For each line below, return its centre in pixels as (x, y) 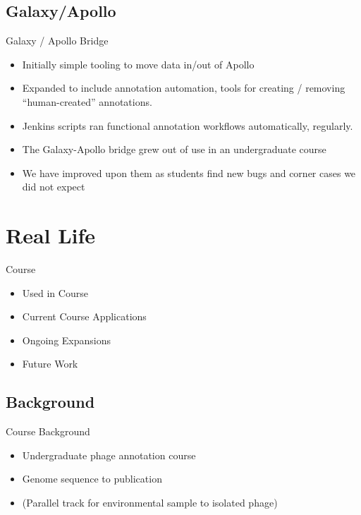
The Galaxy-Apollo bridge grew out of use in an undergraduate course (174, 149)
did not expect (54, 187)
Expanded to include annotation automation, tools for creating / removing (184, 88)
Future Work (50, 364)
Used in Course (55, 292)
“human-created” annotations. (87, 101)
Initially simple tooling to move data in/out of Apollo (138, 64)
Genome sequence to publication (92, 479)
